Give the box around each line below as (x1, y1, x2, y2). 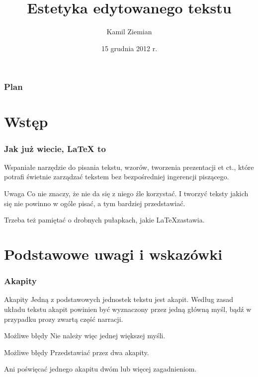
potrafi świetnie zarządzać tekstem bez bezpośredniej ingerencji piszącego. (4, 171, 229, 182)
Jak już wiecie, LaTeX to (4, 142, 106, 154)
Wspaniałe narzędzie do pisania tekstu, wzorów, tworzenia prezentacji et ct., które (4, 161, 254, 172)
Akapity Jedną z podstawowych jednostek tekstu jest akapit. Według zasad (4, 294, 234, 304)
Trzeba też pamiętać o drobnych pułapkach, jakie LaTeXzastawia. (4, 215, 205, 225)
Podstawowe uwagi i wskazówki (4, 243, 223, 264)
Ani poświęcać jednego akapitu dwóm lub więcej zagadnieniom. (4, 364, 197, 374)
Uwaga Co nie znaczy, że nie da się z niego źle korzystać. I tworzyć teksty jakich (4, 188, 249, 199)
